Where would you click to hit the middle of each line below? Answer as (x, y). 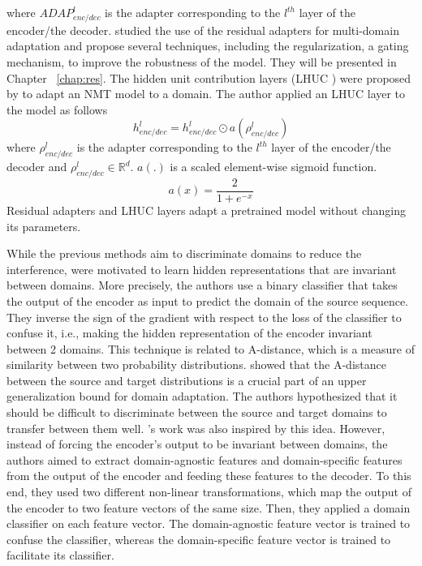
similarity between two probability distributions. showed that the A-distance (196, 364)
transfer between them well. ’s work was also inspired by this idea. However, (196, 428)
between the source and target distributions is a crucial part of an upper (187, 380)
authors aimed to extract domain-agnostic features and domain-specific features (205, 459)
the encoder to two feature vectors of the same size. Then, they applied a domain (209, 507)
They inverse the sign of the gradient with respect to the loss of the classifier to (204, 317)
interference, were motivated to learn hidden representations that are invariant (202, 269)
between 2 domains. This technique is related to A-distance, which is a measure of (211, 348)
